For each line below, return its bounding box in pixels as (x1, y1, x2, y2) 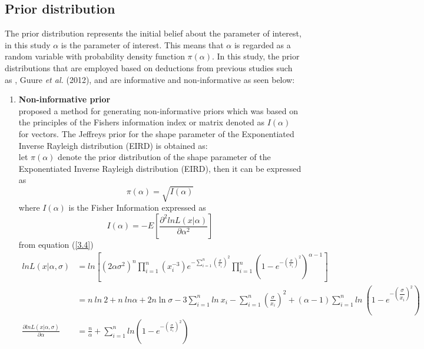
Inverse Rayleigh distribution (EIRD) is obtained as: (18, 139, 208, 151)
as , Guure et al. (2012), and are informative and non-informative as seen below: (5, 73, 295, 85)
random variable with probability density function (5, 50, 185, 62)
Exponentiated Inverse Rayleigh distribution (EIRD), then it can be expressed (18, 162, 302, 174)
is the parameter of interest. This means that (61, 38, 224, 51)
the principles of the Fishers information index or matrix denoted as (18, 116, 265, 128)
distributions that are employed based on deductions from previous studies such (5, 61, 293, 74)
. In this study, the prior (212, 50, 300, 62)
